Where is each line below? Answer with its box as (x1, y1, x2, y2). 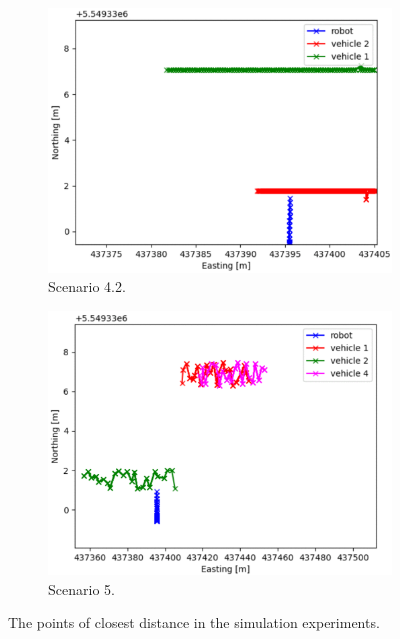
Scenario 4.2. (48, 276, 126, 297)
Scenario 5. (48, 578, 115, 599)
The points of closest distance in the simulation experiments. (8, 612, 380, 633)
